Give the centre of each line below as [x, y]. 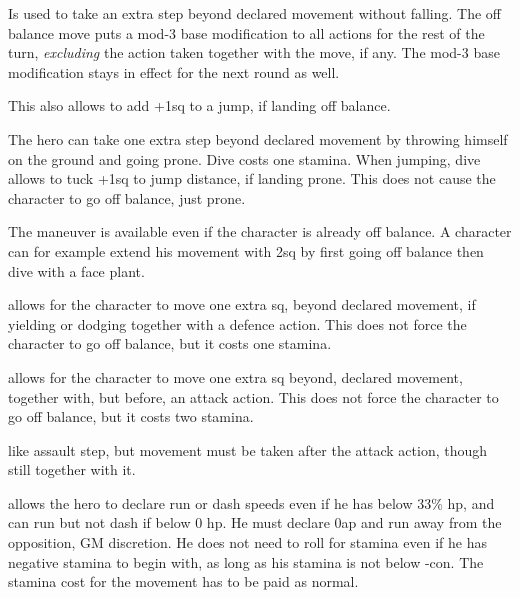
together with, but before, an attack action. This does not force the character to [253, 396]
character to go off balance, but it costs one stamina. [170, 343]
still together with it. [72, 469]
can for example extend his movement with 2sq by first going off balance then [246, 250]
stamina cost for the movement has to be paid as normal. [183, 581]
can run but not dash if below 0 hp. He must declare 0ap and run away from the [255, 522]
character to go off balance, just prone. [127, 197]
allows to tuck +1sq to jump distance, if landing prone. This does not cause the [252, 178]
